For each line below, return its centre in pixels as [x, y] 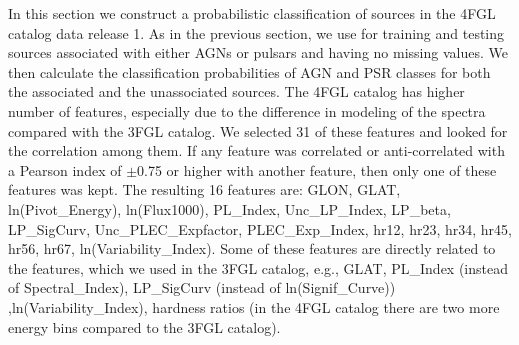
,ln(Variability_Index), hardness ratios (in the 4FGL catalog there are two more [254, 306]
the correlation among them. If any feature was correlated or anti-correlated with [256, 150]
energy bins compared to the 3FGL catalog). [144, 326]
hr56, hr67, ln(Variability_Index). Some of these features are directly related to [252, 248]
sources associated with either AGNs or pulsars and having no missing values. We [258, 52]
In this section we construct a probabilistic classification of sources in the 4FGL [252, 13]
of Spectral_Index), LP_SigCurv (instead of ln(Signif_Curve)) [202, 287]
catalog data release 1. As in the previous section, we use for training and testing [256, 32]
